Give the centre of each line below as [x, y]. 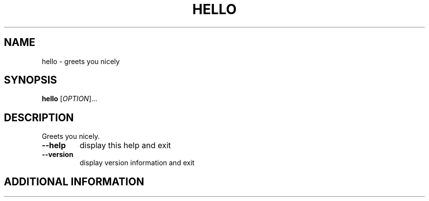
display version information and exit [137, 163]
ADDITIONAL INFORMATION [74, 181]
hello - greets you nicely [81, 61]
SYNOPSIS [31, 80]
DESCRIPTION [39, 117]
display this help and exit [125, 145]
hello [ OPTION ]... [70, 99]
